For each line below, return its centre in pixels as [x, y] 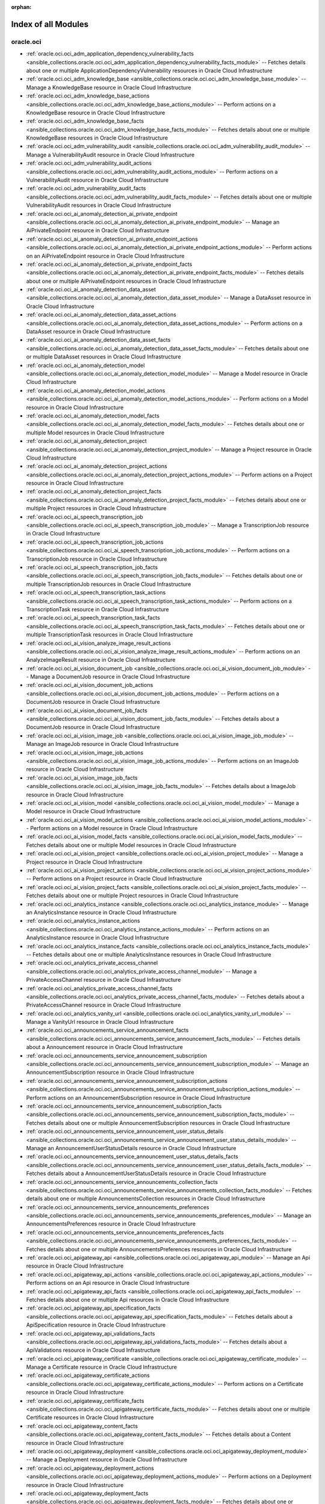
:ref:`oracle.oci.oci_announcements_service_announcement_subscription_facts [124, 1106]
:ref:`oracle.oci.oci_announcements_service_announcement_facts [107, 1030]
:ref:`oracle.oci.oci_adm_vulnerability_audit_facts [86, 188]
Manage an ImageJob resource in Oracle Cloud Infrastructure [102, 744]
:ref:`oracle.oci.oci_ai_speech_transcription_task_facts [93, 618]
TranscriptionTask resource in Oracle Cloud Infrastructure [98, 609]
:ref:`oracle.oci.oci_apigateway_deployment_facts [87, 1493]
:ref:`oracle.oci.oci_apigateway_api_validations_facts [91, 1333]
